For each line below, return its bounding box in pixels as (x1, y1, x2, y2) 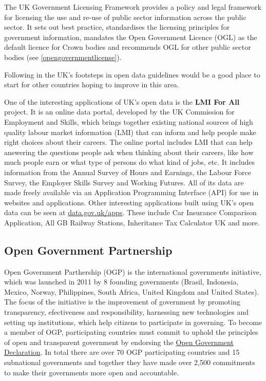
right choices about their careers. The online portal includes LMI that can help (4, 137, 253, 147)
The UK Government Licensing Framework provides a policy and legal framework (4, 2, 261, 12)
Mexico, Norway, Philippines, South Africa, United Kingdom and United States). (4, 286, 259, 297)
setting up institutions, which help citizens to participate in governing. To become (4, 316, 262, 327)
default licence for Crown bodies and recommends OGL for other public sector (4, 42, 251, 52)
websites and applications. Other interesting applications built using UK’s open (4, 197, 254, 207)
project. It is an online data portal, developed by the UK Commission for (4, 106, 235, 117)
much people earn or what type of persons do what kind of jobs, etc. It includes (4, 157, 255, 167)
